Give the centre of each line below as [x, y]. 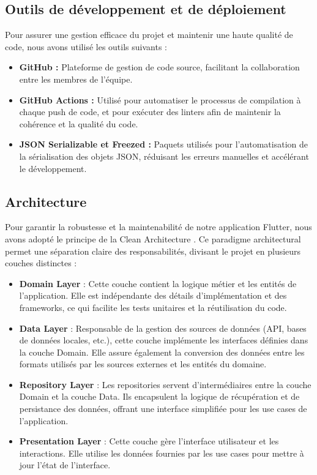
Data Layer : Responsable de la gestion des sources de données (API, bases [163, 328]
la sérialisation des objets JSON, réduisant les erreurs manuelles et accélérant [164, 156]
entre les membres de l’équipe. [76, 79]
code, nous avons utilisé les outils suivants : [86, 46]
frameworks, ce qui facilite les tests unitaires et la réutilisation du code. [153, 307]
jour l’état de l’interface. [65, 465]
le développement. [53, 168]
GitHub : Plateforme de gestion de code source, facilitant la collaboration [159, 67]
